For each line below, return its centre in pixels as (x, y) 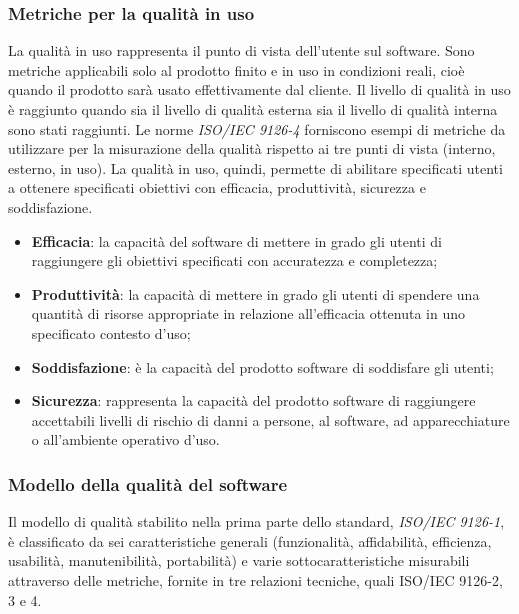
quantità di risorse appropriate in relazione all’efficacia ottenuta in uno (248, 313)
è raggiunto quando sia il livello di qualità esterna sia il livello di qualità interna (253, 109)
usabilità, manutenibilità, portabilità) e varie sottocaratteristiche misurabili (239, 560)
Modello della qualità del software (148, 483)
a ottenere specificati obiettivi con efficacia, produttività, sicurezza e (217, 187)
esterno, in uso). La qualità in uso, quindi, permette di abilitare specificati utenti (255, 167)
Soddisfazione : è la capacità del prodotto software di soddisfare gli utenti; (262, 366)
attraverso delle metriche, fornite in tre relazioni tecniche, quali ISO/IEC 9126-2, (255, 579)
